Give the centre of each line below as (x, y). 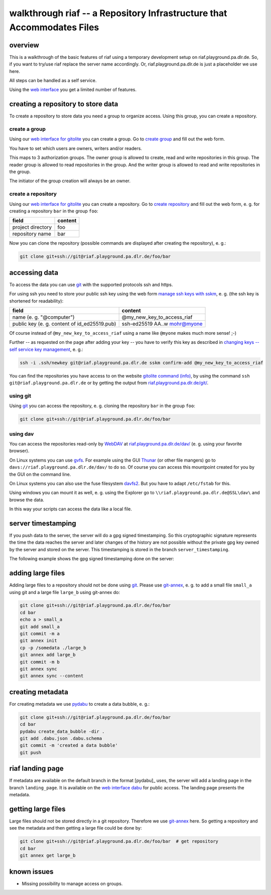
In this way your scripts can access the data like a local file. (71, 509)
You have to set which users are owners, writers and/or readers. (76, 148)
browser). (19, 451)
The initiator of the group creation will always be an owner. (70, 181)
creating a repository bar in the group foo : (54, 211)
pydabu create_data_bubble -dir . (62, 731)
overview (24, 45)
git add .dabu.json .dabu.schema (61, 738)
